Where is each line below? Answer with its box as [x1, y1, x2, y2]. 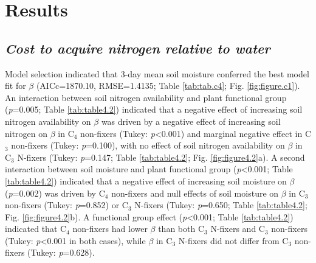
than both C [158, 222, 205, 235]
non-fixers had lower [72, 222, 148, 235]
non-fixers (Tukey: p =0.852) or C [5, 198, 128, 211]
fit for [5, 79, 26, 92]
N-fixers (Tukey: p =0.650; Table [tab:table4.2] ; [134, 198, 307, 211]
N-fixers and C [210, 222, 265, 235]
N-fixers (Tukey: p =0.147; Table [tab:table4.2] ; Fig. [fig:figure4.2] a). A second [17, 150, 305, 163]
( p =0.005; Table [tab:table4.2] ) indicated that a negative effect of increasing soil [5, 103, 303, 116]
